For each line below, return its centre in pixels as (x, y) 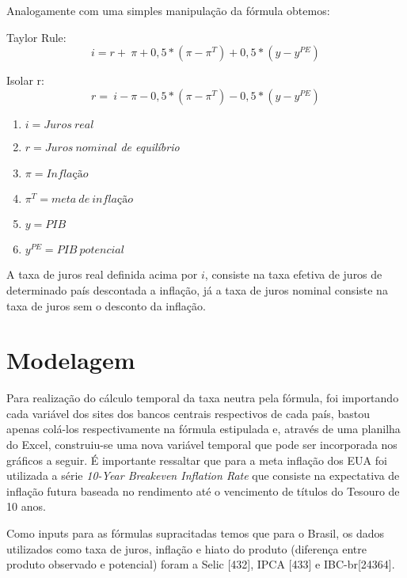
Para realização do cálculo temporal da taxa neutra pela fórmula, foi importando (203, 398)
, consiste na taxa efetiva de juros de (293, 274)
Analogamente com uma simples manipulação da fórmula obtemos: (168, 10)
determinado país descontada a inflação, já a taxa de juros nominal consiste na (197, 289)
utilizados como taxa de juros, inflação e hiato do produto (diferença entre (186, 548)
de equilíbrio (150, 146)
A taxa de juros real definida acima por (102, 274)
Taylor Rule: (36, 37)
